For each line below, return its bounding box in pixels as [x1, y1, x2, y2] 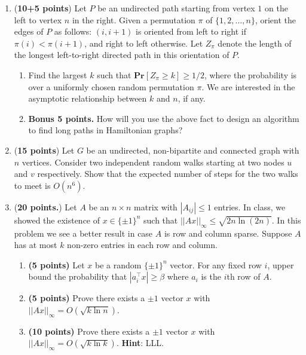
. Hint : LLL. [116, 336, 164, 349]
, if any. [178, 92, 206, 105]
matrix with [134, 200, 178, 213]
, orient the [255, 13, 296, 26]
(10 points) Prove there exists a [28, 325, 150, 337]
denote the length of [218, 36, 292, 49]
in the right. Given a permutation [72, 13, 195, 26]
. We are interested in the [201, 80, 295, 93]
